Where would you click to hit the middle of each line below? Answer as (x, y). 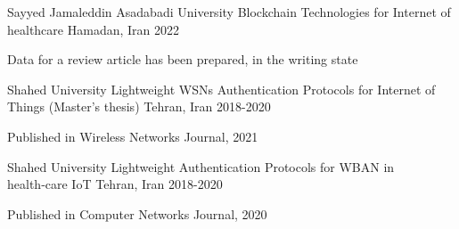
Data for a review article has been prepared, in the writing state (183, 59)
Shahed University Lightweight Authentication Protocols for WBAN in (201, 166)
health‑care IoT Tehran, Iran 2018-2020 (115, 184)
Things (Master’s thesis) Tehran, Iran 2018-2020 (139, 106)
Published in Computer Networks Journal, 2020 (137, 213)
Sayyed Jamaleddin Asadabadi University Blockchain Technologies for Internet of (229, 12)
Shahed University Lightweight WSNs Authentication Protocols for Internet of (221, 89)
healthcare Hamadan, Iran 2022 (94, 29)
